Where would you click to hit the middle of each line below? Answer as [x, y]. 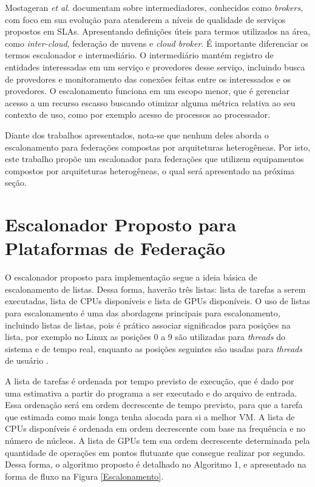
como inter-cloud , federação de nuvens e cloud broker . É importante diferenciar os [157, 43]
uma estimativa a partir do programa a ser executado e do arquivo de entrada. [151, 393]
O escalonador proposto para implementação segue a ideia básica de [131, 277]
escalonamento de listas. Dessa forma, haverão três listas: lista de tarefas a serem [155, 289]
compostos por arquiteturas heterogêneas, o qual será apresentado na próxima [150, 170]
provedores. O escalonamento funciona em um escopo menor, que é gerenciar [147, 91]
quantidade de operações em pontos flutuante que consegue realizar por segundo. [155, 452]
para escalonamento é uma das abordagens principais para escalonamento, [143, 313]
